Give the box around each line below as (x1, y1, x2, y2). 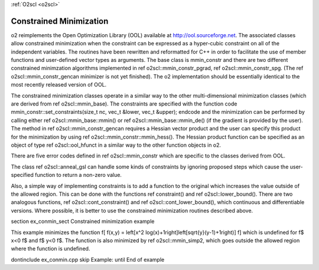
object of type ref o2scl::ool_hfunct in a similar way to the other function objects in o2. (11, 141, 222, 149)
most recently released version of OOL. (11, 81, 107, 88)
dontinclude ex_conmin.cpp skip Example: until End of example (11, 256, 165, 263)
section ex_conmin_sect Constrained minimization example (11, 218, 155, 225)
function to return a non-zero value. (34, 172, 122, 179)
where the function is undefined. (11, 245, 90, 252)
